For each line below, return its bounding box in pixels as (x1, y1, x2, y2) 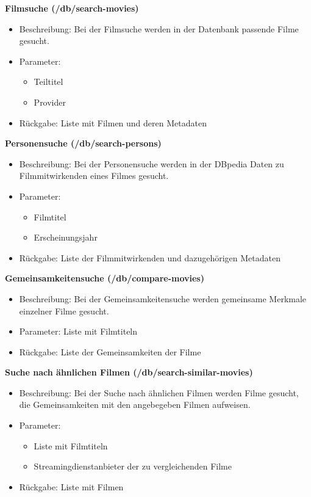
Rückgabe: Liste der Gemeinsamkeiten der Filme (19, 345, 201, 358)
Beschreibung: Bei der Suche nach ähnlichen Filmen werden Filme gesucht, (19, 386, 299, 399)
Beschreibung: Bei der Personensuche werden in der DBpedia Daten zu (19, 157, 284, 170)
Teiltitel (34, 75, 63, 88)
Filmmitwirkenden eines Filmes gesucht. (19, 169, 169, 182)
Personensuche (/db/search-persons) (5, 137, 162, 150)
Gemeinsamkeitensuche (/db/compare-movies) (5, 272, 204, 285)
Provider (34, 95, 66, 108)
